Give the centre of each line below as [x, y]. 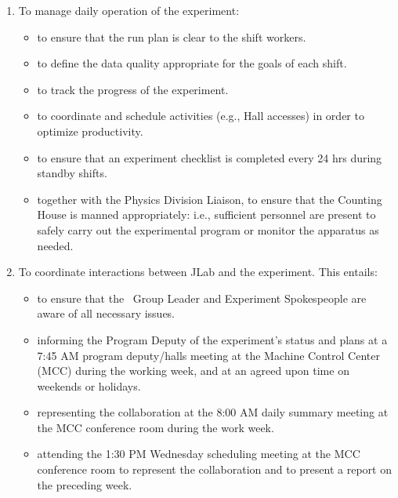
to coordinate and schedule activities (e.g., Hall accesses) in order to [201, 116]
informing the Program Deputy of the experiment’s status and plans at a [212, 339]
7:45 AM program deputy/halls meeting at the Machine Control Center [208, 355]
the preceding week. [85, 484]
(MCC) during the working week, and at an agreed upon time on [193, 371]
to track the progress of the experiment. [133, 89]
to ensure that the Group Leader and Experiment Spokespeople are [202, 298]
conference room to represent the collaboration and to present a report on [214, 469]
